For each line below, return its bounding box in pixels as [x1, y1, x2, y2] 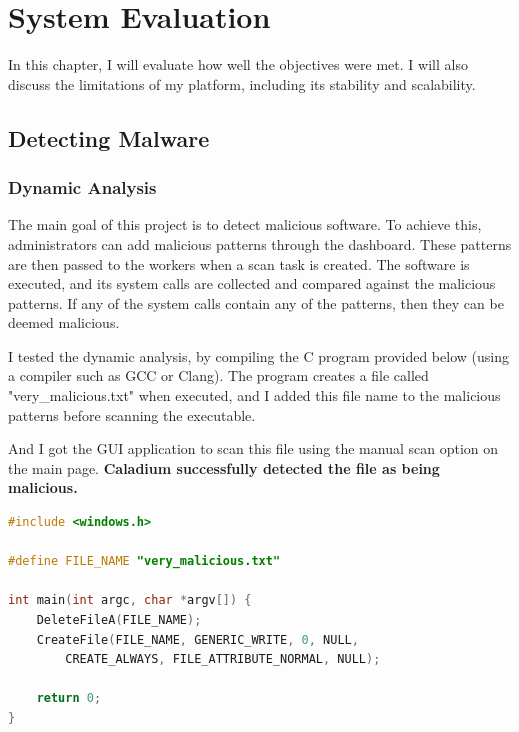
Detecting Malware [8, 122, 210, 153]
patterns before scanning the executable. [8, 404, 256, 425]
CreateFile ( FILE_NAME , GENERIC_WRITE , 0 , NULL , [36, 632, 359, 647]
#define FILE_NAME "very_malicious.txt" [8, 554, 281, 569]
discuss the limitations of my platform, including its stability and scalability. [8, 73, 476, 94]
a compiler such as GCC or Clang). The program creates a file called [8, 365, 429, 386]
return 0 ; [36, 691, 102, 706]
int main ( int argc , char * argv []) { [8, 593, 252, 608]
